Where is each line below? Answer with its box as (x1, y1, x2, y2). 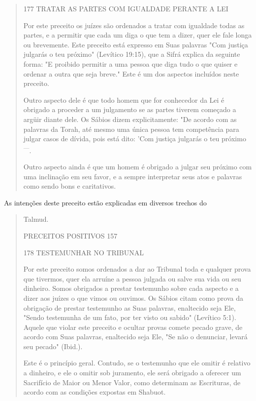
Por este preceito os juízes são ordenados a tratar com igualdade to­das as (23, 20, 245, 30)
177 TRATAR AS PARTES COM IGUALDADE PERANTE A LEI (23, 3, 228, 13)
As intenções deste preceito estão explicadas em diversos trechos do (4, 197, 207, 207)
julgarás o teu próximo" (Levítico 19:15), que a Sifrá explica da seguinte (23, 49, 240, 59)
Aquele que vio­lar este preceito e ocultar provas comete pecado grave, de (23, 321, 243, 332)
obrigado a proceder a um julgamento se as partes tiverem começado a (23, 104, 236, 115)
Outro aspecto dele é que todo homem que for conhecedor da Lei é (23, 94, 224, 105)
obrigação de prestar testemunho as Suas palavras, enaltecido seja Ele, (23, 302, 236, 313)
